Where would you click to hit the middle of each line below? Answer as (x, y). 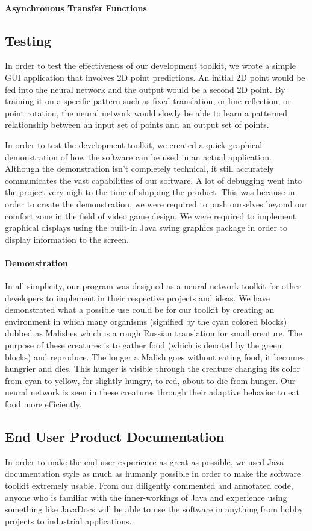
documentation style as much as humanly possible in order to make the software (153, 473)
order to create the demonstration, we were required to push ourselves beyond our (156, 203)
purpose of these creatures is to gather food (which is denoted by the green (143, 345)
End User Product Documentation (115, 437)
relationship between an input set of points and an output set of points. (137, 124)
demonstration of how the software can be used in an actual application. (138, 156)
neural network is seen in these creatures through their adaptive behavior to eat (152, 392)
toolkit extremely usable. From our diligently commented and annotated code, (149, 485)
